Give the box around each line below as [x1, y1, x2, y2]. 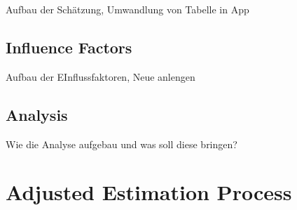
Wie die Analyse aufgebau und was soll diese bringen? [6, 136, 237, 151]
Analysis [6, 103, 68, 125]
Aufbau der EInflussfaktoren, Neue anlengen [6, 69, 195, 84]
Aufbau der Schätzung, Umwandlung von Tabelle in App [6, 2, 249, 16]
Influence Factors [6, 36, 132, 58]
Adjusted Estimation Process [6, 178, 292, 206]
